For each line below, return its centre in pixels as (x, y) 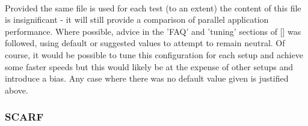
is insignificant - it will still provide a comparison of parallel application (137, 19)
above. (17, 90)
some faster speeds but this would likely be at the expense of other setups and (149, 66)
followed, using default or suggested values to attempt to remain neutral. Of (145, 43)
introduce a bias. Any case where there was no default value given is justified (147, 78)
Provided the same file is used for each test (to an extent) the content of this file (153, 7)
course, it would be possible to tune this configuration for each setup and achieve (154, 54)
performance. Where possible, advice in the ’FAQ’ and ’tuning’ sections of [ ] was (153, 31)
